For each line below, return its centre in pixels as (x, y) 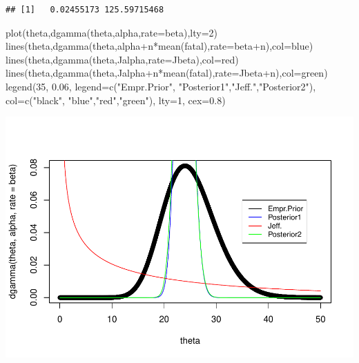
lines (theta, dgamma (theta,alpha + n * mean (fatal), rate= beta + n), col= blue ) (159, 46)
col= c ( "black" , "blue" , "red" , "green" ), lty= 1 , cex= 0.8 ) (116, 100)
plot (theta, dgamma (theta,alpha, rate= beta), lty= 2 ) (111, 32)
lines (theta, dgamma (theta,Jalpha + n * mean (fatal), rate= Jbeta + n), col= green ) (167, 73)
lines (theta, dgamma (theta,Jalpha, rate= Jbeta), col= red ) (122, 59)
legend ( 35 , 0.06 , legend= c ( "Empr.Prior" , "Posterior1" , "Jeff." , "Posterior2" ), (161, 86)
